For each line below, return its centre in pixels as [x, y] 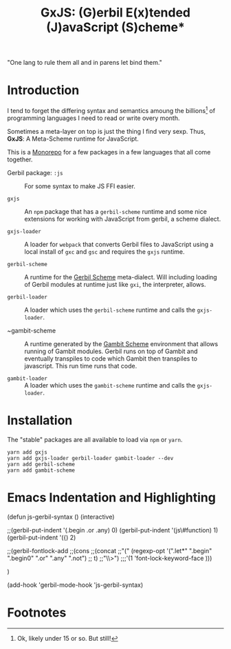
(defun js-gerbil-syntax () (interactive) [61, 517]
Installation [40, 420]
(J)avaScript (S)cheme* [115, 27]
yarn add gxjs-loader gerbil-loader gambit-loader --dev [90, 458]
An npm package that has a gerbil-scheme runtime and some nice [116, 211]
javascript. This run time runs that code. [81, 366]
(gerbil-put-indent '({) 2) [42, 537]
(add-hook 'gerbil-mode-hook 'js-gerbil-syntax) [75, 585]
